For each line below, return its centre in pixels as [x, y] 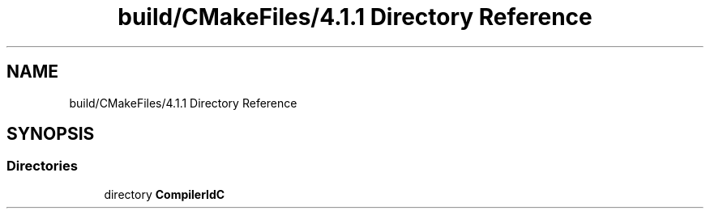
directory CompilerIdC [165, 194]
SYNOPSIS [51, 134]
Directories [42, 166]
